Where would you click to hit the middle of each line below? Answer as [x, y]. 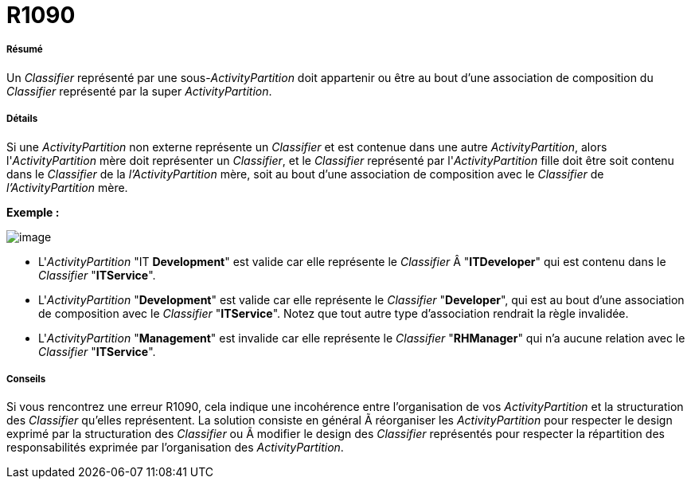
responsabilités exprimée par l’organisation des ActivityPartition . [175, 448]
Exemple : [33, 212]
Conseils [26, 379]
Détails [22, 119]
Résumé [25, 50]
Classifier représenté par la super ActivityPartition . [139, 91]
